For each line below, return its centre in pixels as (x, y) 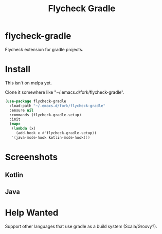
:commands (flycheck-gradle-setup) (45, 115)
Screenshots (31, 157)
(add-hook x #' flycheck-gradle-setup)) (56, 133)
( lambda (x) (24, 128)
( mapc (15, 124)
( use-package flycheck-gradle (36, 101)
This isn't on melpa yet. (28, 83)
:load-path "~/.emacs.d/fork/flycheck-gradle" (57, 106)
